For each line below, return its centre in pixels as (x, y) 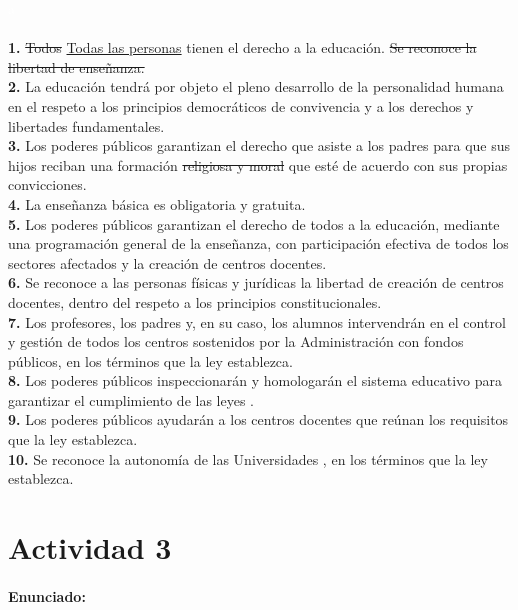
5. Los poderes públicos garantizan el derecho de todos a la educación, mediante (254, 223)
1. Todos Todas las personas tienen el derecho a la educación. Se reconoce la (242, 47)
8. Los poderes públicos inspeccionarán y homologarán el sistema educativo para (255, 380)
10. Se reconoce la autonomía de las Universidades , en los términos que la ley (248, 458)
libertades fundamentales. (86, 125)
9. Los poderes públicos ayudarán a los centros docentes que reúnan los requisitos (258, 419)
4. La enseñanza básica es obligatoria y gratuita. (157, 203)
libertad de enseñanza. (76, 66)
